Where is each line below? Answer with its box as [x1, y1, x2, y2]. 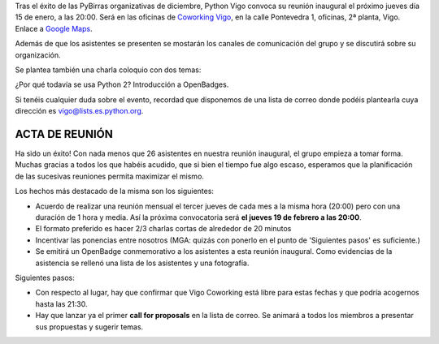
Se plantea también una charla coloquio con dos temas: [15, 65, 202, 75]
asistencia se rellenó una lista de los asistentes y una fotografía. [35, 258, 250, 268]
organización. [15, 49, 61, 60]
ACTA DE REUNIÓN [15, 127, 114, 141]
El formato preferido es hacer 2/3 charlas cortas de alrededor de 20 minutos [35, 224, 292, 234]
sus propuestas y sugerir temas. [35, 321, 144, 332]
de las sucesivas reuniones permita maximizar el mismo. [15, 171, 205, 181]
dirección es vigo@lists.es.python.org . [15, 106, 144, 116]
